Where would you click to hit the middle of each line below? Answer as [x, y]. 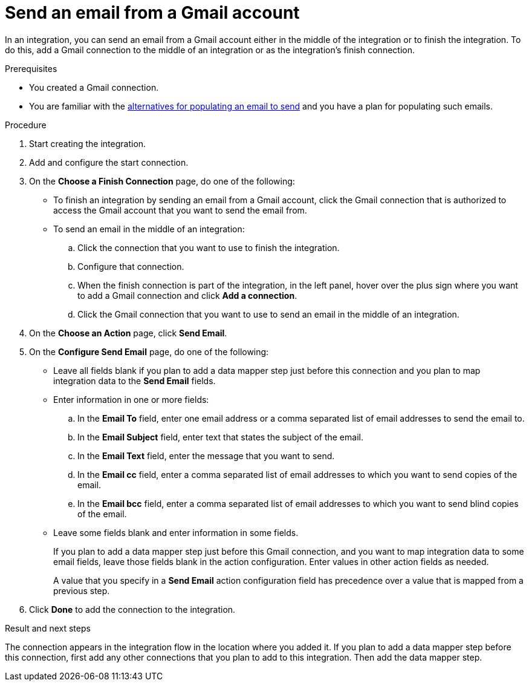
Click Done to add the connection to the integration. [132, 609]
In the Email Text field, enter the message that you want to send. [206, 456]
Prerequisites [31, 68]
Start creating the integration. [88, 143]
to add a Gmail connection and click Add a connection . [187, 295]
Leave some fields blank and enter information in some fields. [176, 532]
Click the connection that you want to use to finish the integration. [209, 247]
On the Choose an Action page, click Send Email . [128, 333]
